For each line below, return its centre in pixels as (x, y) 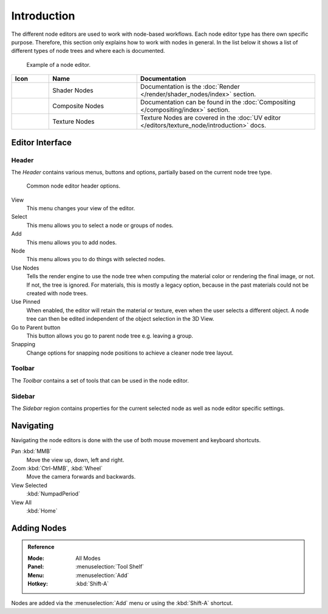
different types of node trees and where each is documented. (88, 51)
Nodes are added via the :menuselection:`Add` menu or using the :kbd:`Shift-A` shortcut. (122, 603)
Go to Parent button (36, 327)
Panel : (36, 567)
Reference (41, 547)
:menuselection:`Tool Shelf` (110, 567)
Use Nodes (25, 268)
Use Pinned (26, 302)
